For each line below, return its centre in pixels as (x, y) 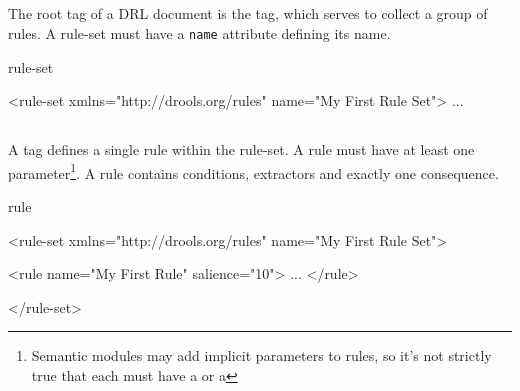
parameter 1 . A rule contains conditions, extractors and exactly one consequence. (253, 171)
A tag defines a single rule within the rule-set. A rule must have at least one (241, 149)
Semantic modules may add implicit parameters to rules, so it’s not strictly (261, 355)
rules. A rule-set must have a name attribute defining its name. (199, 32)
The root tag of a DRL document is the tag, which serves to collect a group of (248, 13)
